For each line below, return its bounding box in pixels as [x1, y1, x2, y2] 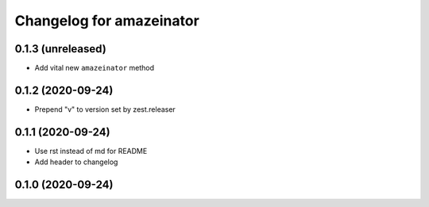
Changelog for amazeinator [14, 12, 200, 29]
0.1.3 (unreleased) [14, 42, 106, 56]
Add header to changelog [34, 157, 118, 167]
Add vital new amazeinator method [34, 63, 155, 73]
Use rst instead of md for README [34, 146, 148, 155]
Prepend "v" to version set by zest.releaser [34, 104, 176, 114]
